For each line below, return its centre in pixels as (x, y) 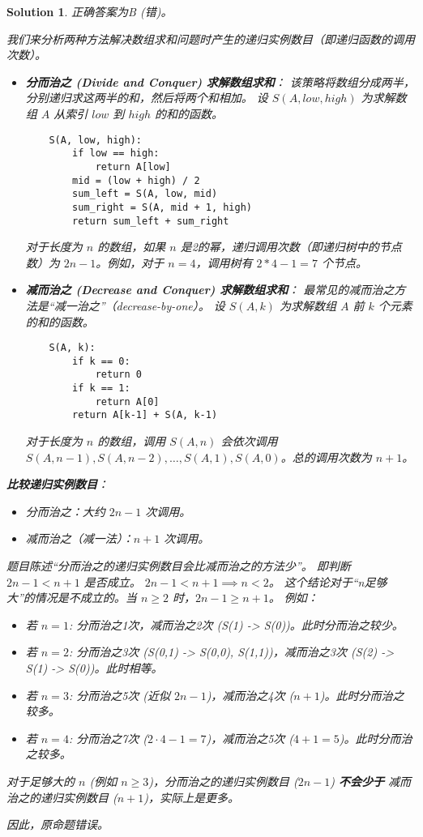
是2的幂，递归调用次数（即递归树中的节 (285, 247)
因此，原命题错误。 (58, 824)
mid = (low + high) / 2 (136, 180)
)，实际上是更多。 (192, 797)
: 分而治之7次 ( (108, 738)
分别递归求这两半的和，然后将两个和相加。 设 (147, 98)
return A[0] (127, 401)
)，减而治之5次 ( (250, 738)
